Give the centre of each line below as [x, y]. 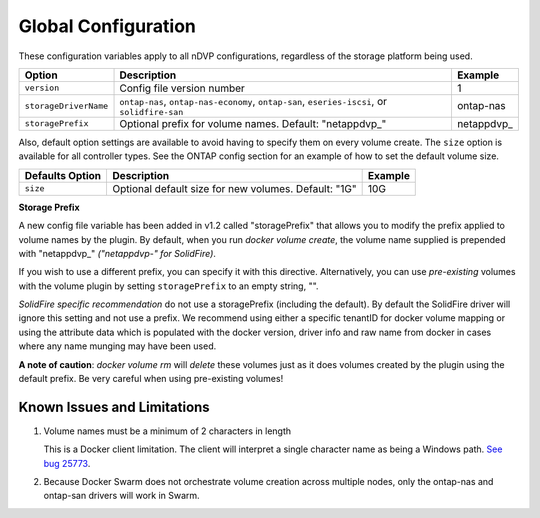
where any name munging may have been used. [117, 346]
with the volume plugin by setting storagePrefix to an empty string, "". [168, 286]
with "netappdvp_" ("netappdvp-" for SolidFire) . [117, 253]
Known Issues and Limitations [114, 406]
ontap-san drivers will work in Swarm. [121, 496]
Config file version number [182, 88]
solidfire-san [151, 111]
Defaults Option [63, 175]
